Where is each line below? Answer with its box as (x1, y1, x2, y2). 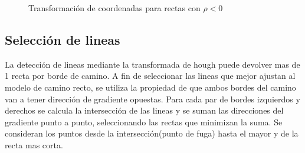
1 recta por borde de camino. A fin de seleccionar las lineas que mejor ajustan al (5, 69, 296, 82)
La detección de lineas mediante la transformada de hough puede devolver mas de (5, 58, 300, 70)
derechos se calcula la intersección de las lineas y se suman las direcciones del (5, 104, 284, 117)
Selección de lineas (5, 30, 120, 48)
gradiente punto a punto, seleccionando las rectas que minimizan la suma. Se (5, 115, 283, 128)
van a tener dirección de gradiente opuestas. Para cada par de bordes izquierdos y (5, 92, 300, 105)
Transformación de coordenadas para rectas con (28, 2, 201, 14)
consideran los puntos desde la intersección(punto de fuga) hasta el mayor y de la (5, 127, 299, 139)
